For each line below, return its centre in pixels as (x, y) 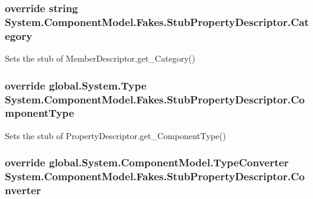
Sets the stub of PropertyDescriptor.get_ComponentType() (116, 135)
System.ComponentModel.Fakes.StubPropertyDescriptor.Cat (157, 21)
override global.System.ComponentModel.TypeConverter (147, 162)
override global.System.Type (76, 85)
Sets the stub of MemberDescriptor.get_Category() (100, 58)
